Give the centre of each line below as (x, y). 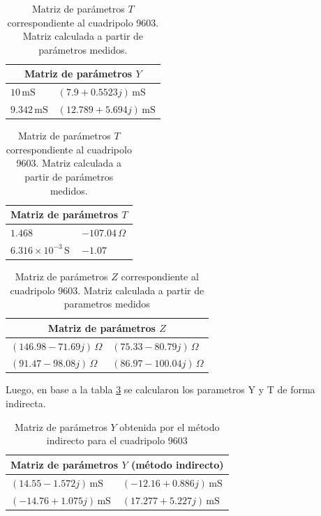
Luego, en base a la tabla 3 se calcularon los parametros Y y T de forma (160, 389)
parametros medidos (107, 304)
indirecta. (26, 403)
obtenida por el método (170, 426)
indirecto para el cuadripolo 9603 (117, 440)
